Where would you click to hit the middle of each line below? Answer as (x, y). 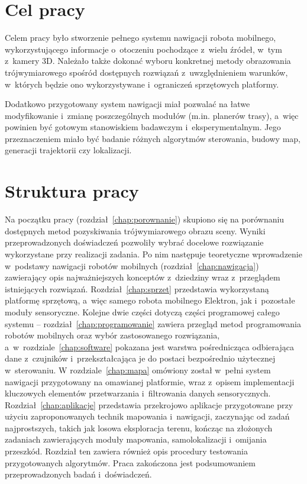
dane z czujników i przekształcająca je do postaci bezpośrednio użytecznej (140, 358)
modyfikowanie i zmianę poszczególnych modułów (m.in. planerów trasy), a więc (152, 115)
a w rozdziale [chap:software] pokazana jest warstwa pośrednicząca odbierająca (149, 346)
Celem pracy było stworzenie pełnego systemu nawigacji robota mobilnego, (140, 38)
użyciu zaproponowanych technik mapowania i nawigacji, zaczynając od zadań (147, 416)
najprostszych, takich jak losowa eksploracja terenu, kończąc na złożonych (139, 427)
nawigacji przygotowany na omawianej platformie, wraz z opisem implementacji (150, 381)
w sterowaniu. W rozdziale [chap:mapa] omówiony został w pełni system (138, 370)
